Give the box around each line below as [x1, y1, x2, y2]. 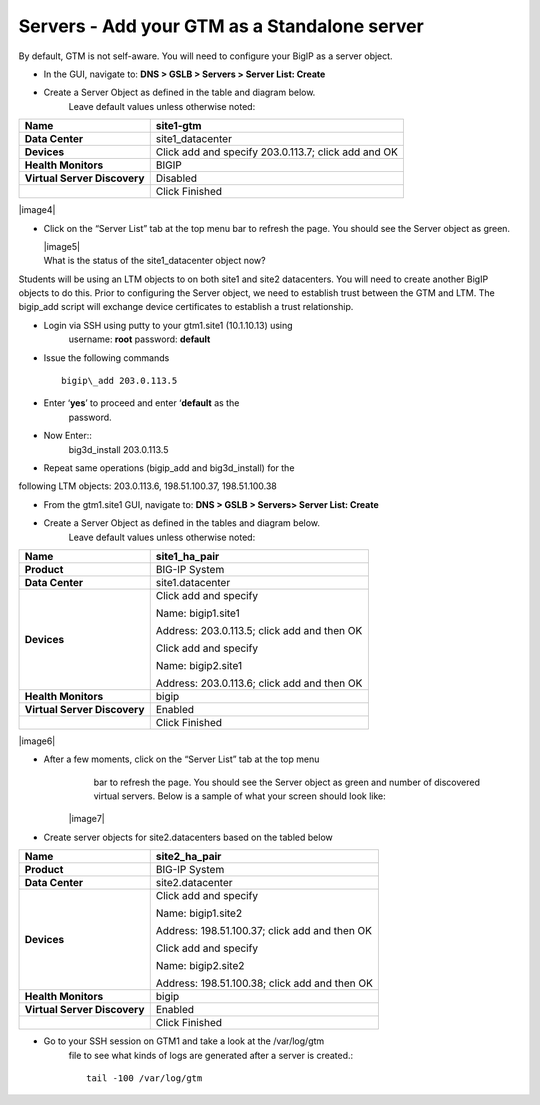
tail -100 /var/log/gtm [86, 1073, 203, 1084]
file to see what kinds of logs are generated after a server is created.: [68, 1049, 354, 1061]
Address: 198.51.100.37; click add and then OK [155, 924, 373, 938]
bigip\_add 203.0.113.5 [61, 375, 178, 387]
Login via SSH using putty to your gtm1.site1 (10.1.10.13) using [43, 319, 294, 331]
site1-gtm [155, 119, 202, 133]
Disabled [155, 171, 198, 185]
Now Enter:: [43, 430, 92, 442]
